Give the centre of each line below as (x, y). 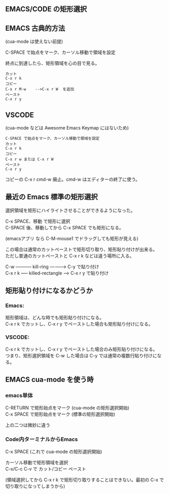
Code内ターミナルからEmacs (42, 439)
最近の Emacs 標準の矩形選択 (52, 197)
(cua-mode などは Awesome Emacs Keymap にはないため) (67, 128)
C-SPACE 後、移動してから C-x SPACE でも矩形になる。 (65, 227)
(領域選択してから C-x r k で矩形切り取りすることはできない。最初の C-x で (85, 480)
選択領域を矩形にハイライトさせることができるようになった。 (70, 210)
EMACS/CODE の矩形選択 (46, 9)
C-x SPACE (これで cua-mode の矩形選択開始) (54, 452)
